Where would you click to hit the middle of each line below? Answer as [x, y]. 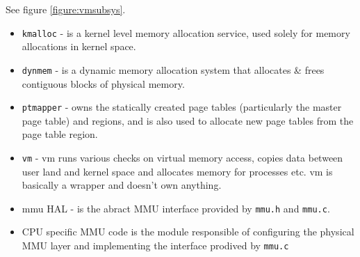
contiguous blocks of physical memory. [103, 83]
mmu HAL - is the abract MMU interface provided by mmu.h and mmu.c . [176, 208]
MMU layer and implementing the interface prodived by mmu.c [155, 246]
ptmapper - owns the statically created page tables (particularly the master [182, 107]
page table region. [60, 134]
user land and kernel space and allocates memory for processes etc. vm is [177, 171]
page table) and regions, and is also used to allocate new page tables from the [188, 120]
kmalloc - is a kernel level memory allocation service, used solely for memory [186, 32]
